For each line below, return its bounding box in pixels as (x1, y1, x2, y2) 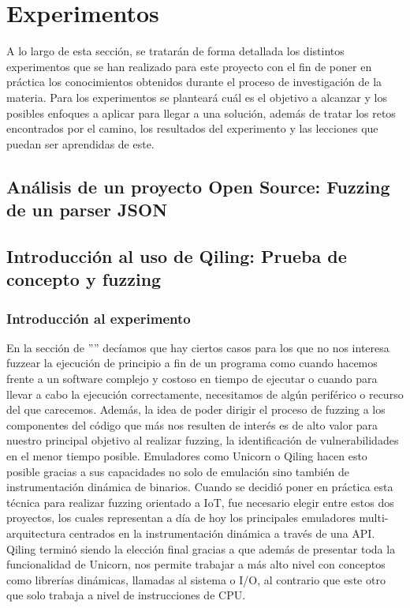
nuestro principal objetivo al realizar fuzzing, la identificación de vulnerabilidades (6, 432, 399, 448)
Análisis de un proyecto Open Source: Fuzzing (6, 174, 390, 198)
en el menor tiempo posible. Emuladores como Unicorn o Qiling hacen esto (6, 448, 367, 464)
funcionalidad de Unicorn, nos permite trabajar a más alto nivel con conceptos (6, 556, 386, 572)
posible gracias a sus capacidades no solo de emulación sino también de (6, 463, 349, 479)
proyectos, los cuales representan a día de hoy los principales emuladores (6, 509, 356, 526)
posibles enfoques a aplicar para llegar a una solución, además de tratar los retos (6, 104, 396, 121)
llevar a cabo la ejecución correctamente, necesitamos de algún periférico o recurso (6, 385, 404, 402)
